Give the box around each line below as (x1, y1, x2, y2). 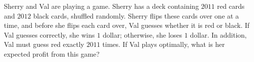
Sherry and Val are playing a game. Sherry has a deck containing (4, 1, 199, 11)
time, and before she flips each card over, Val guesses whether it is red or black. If (4, 20, 250, 30)
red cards (217, 1, 245, 11)
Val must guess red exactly (4, 39, 84, 49)
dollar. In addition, (190, 29, 247, 40)
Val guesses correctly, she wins (4, 29, 95, 40)
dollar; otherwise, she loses (102, 29, 183, 40)
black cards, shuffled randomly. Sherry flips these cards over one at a (33, 10, 239, 21)
